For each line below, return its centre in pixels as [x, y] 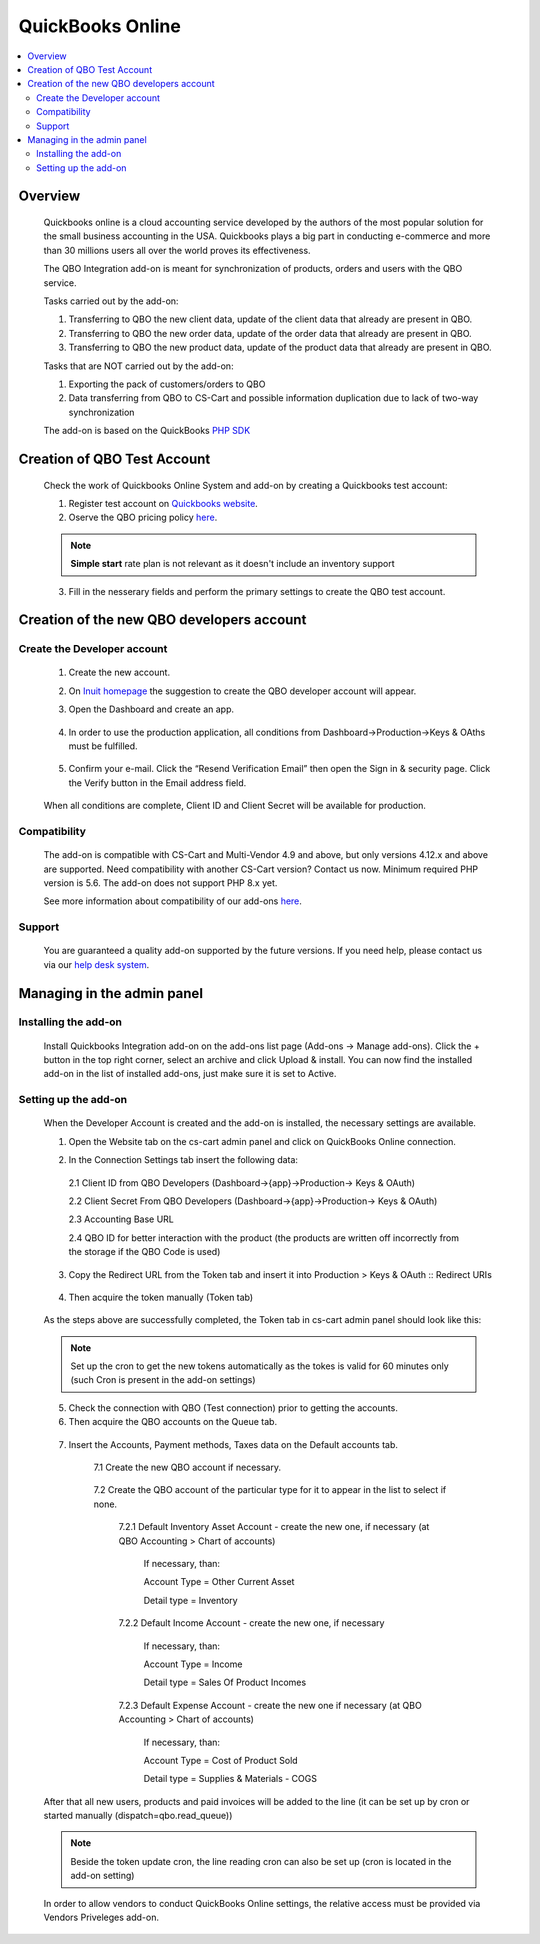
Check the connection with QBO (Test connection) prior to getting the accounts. [233, 1407]
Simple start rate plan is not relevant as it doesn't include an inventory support [232, 564]
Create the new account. [119, 672]
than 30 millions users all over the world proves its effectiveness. [177, 250]
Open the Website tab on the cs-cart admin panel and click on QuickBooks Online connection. [262, 1141]
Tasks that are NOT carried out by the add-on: [138, 366]
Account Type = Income [193, 1664]
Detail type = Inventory [191, 1600]
